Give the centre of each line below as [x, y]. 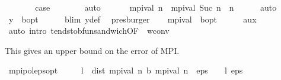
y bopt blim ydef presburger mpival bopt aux [132, 19]
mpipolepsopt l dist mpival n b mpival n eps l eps [126, 70]
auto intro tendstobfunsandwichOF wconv [89, 31]
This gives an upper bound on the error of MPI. [92, 50]
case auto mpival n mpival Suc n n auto [156, 7]
